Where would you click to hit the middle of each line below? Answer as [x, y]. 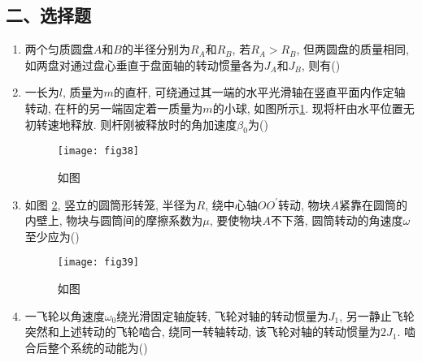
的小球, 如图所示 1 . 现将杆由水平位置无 [313, 108]
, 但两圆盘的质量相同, [352, 49]
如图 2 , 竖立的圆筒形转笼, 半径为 [111, 204]
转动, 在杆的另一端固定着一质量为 [114, 108]
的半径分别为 [156, 49]
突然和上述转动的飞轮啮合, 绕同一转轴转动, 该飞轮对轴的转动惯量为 [202, 332]
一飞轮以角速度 [65, 315]
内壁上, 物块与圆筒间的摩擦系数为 [114, 220]
